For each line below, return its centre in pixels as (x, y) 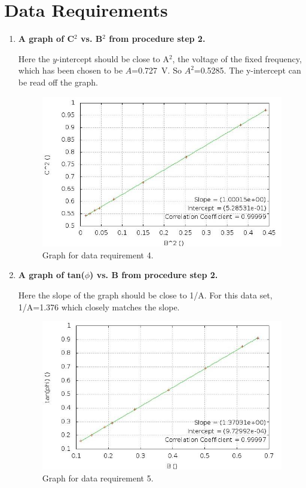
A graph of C (46, 39)
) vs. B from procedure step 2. (154, 275)
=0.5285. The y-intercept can (247, 70)
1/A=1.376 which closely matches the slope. (99, 306)
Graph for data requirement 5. (98, 478)
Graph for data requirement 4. (98, 254)
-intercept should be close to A (113, 58)
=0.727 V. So (157, 70)
